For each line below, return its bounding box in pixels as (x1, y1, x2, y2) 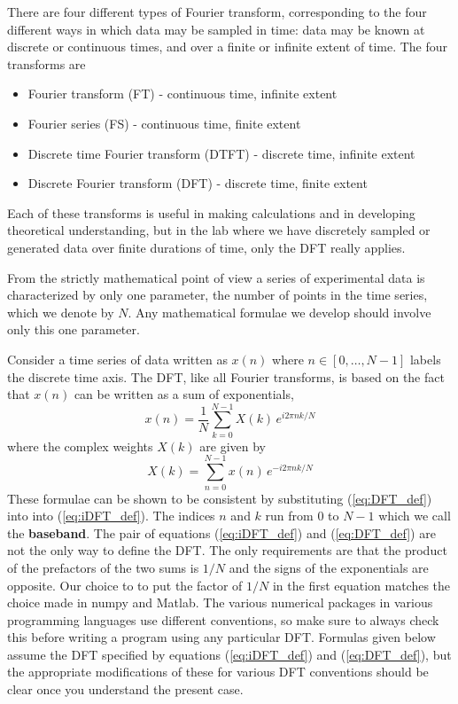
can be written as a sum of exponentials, (74, 385, 294, 403)
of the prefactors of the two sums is (7, 558, 199, 576)
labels (409, 349, 441, 368)
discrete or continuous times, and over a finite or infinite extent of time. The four (7, 37, 448, 56)
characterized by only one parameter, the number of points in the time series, (7, 286, 428, 304)
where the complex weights (7, 436, 153, 455)
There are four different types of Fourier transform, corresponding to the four (7, 3, 427, 20)
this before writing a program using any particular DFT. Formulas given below (7, 628, 436, 646)
